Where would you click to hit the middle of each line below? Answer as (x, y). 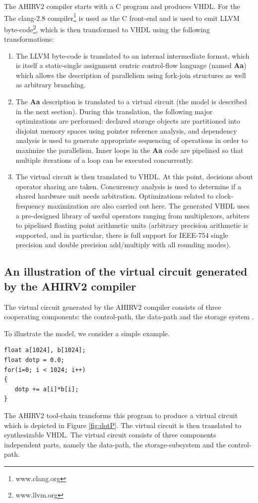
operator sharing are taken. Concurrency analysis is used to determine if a (128, 186)
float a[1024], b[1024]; (45, 350)
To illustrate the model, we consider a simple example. (87, 333)
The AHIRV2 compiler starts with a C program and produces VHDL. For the (122, 6)
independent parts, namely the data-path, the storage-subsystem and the (115, 444)
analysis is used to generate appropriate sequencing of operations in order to (132, 140)
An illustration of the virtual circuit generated (126, 271)
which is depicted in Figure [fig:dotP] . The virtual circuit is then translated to (123, 425)
